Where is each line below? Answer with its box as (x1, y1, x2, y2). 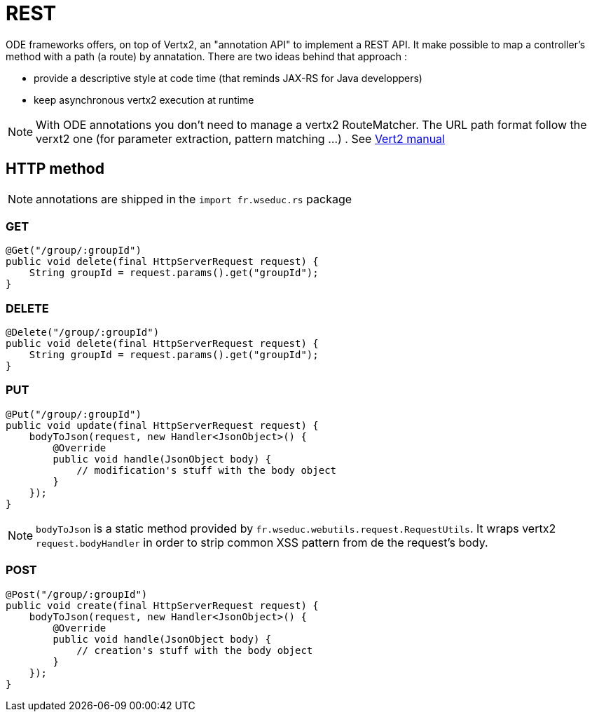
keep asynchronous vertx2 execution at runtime (34, 93, 254, 106)
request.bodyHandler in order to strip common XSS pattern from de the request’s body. (36, 535, 488, 549)
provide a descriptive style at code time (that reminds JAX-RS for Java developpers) (34, 71, 422, 84)
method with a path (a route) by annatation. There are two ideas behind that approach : (6, 50, 408, 62)
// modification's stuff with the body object (76, 464, 337, 476)
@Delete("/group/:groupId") (6, 327, 160, 339)
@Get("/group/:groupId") (6, 245, 142, 257)
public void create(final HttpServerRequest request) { (6, 599, 319, 611)
